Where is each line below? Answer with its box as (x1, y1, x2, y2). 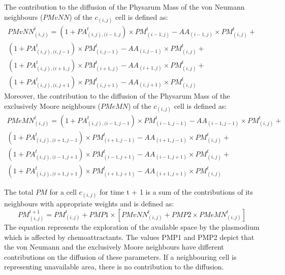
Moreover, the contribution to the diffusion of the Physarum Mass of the (4, 90, 230, 101)
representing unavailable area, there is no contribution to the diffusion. (4, 261, 224, 272)
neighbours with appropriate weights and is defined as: (4, 198, 174, 208)
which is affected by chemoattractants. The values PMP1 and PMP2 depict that (4, 231, 255, 242)
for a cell (49, 186, 77, 197)
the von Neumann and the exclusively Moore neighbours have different (4, 241, 224, 252)
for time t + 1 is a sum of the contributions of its (99, 186, 254, 197)
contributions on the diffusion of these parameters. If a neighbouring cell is (4, 251, 237, 262)
